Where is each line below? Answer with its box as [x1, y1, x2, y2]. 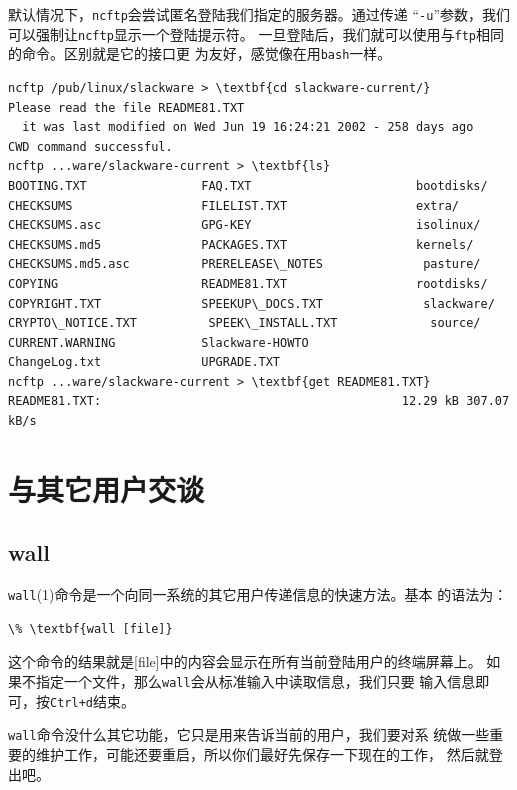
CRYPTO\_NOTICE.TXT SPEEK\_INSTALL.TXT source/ [8, 316, 481, 331]
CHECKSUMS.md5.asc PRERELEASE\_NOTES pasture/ [8, 257, 481, 272]
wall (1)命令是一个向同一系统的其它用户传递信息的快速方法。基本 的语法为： [8, 584, 508, 605]
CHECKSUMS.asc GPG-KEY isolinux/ [8, 218, 481, 233]
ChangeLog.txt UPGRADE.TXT [8, 355, 281, 370]
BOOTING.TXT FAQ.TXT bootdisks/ [8, 178, 488, 193]
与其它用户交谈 [8, 468, 205, 509]
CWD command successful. [8, 139, 173, 154]
